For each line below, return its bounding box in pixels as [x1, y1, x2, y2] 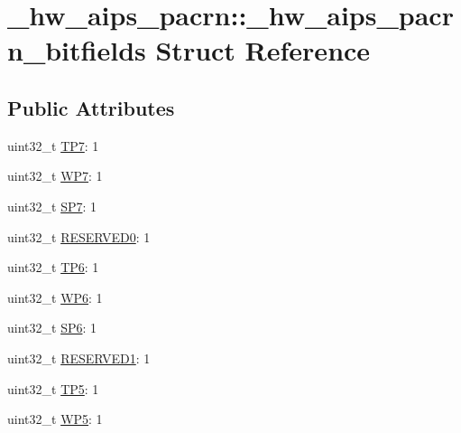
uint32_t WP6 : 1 [7, 287, 103, 306]
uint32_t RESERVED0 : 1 [7, 227, 151, 246]
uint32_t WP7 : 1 [7, 166, 103, 185]
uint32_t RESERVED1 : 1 [7, 348, 151, 367]
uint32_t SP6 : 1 [7, 318, 97, 337]
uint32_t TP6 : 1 [7, 258, 99, 277]
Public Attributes [7, 93, 175, 121]
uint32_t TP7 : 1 [7, 136, 99, 155]
